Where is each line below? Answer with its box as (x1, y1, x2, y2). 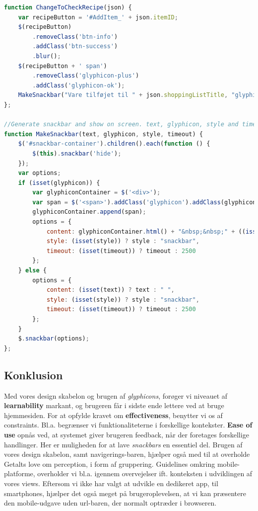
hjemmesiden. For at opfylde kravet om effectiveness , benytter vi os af (4, 410, 223, 420)
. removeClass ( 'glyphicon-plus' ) (32, 72, 139, 80)
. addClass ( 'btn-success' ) (32, 43, 118, 50)
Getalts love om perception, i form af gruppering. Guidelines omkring (4, 458, 215, 469)
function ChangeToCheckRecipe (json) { (4, 4, 132, 11)
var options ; (18, 170, 61, 177)
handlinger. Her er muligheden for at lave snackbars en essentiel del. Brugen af (4, 439, 243, 449)
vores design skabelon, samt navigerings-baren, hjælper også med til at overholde (4, 449, 250, 459)
